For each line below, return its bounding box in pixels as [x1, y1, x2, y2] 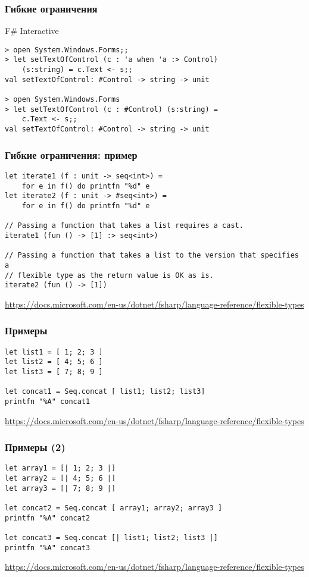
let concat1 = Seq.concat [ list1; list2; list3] [5, 387, 205, 396]
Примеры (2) [5, 440, 65, 454]
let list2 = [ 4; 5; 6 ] [5, 358, 103, 366]
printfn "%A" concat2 [5, 513, 90, 522]
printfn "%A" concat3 [5, 543, 90, 552]
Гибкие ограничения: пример [5, 147, 138, 162]
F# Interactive [5, 24, 59, 37]
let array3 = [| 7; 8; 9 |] [5, 484, 116, 493]
